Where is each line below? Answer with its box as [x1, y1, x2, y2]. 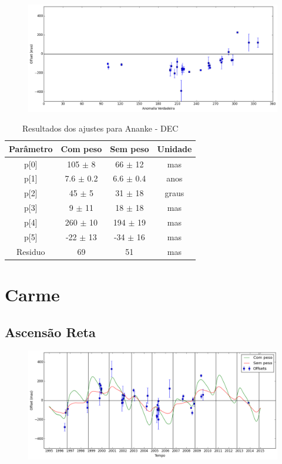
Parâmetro [9, 142, 53, 154]
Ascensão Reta [5, 322, 96, 341]
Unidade [157, 142, 192, 154]
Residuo [16, 245, 45, 257]
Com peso [61, 142, 102, 154]
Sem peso [110, 142, 149, 154]
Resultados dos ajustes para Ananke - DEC [22, 122, 179, 135]
